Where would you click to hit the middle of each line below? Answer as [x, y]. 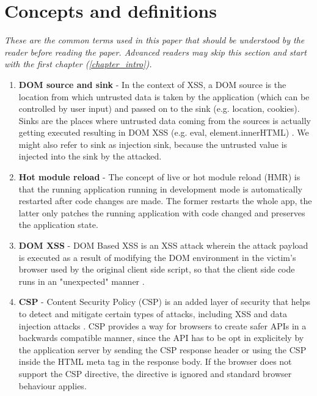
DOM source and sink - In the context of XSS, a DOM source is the [152, 84]
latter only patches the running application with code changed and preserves [162, 212]
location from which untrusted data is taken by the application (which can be [164, 96]
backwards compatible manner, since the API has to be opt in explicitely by [161, 338]
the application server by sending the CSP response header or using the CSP [162, 349]
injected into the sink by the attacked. [90, 156]
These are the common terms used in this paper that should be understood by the [155, 40]
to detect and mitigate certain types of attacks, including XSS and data [153, 313]
